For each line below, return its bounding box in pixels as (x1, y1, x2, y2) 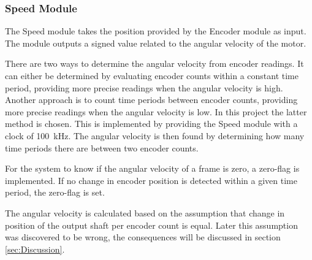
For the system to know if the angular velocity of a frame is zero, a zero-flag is (5, 162, 300, 175)
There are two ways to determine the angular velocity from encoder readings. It (5, 57, 304, 70)
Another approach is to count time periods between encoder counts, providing (5, 93, 298, 106)
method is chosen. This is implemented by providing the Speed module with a (5, 117, 298, 130)
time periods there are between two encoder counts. (5, 141, 199, 154)
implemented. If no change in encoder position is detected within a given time (5, 174, 297, 186)
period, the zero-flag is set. (5, 186, 105, 199)
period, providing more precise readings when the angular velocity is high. (5, 81, 283, 94)
